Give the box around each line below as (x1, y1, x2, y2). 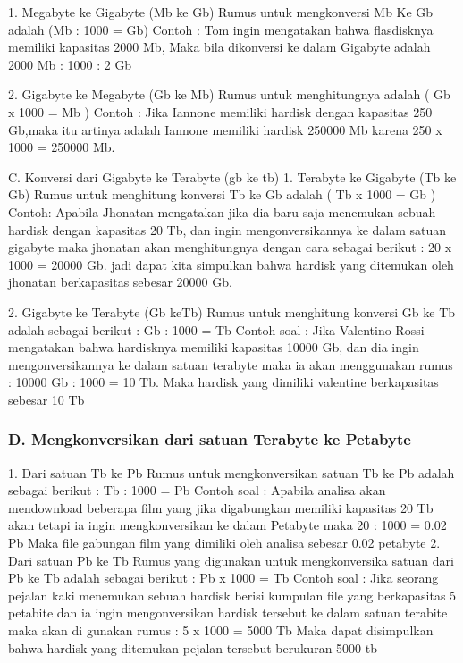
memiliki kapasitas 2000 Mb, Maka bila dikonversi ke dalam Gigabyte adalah (8, 38, 431, 56)
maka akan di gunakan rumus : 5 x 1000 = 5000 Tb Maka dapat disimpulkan (8, 621, 434, 640)
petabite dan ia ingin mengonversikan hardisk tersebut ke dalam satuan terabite (8, 603, 448, 622)
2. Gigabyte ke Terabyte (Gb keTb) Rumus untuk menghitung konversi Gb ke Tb (8, 302, 456, 321)
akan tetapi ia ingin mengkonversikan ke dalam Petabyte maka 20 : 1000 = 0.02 (8, 516, 447, 534)
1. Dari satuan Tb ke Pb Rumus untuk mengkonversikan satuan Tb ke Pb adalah (8, 463, 455, 482)
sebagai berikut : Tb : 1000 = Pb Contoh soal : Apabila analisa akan (8, 481, 386, 499)
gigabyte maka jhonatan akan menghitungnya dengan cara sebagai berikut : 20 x (8, 238, 452, 256)
